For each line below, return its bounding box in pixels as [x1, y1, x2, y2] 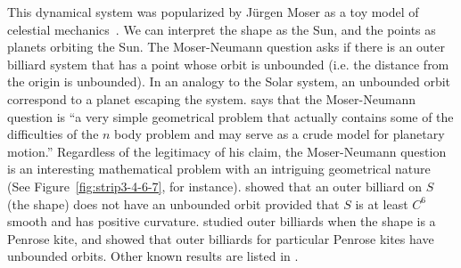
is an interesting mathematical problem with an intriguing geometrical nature [7, 159, 431, 178]
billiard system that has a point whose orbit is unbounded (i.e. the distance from [7, 54, 449, 73]
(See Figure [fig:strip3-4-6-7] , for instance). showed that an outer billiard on [7, 176, 423, 195]
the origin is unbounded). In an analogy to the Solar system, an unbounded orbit [7, 72, 451, 91]
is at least [355, 194, 408, 213]
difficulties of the [7, 125, 99, 143]
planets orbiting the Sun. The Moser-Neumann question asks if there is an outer [7, 37, 446, 56]
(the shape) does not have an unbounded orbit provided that [7, 194, 340, 213]
